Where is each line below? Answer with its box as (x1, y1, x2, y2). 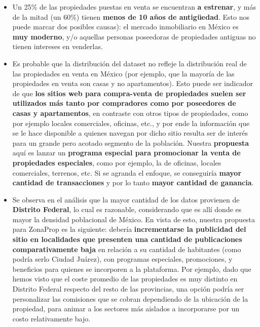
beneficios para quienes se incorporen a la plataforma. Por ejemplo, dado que (12, 263, 251, 274)
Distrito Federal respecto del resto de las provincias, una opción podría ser (12, 283, 244, 294)
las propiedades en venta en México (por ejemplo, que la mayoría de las (12, 68, 235, 78)
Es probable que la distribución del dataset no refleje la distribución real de (12, 58, 247, 68)
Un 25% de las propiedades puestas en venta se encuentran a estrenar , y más (12, 2, 256, 12)
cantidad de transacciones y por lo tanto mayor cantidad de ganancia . (12, 177, 254, 188)
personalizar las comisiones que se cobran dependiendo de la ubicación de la (12, 293, 248, 304)
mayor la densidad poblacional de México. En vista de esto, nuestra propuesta (12, 214, 255, 224)
